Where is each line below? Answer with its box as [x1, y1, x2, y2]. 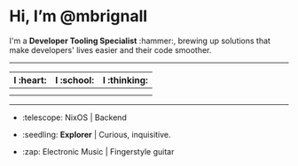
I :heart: [13, 73, 47, 86]
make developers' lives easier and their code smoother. [9, 44, 212, 55]
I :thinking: [102, 73, 148, 86]
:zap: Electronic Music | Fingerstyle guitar [21, 146, 175, 156]
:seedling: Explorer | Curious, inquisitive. [21, 129, 171, 140]
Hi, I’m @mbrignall [9, 6, 148, 26]
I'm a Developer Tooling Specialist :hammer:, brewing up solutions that [9, 35, 271, 46]
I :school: [55, 73, 95, 86]
